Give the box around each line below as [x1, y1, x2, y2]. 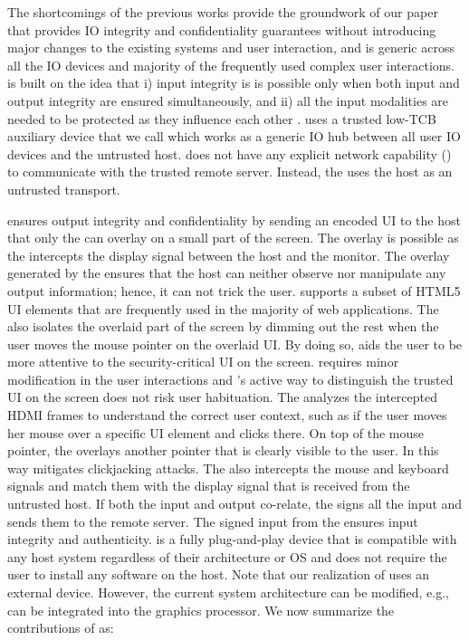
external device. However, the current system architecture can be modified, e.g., [7, 583, 450, 601]
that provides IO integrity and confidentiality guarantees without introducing [7, 20, 436, 39]
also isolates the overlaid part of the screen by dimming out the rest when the [7, 317, 439, 336]
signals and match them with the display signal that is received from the [7, 476, 410, 495]
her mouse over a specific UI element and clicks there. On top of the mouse [7, 423, 425, 442]
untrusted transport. [7, 179, 120, 198]
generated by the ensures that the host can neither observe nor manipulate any [7, 263, 446, 282]
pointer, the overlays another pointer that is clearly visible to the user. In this [7, 441, 439, 460]
